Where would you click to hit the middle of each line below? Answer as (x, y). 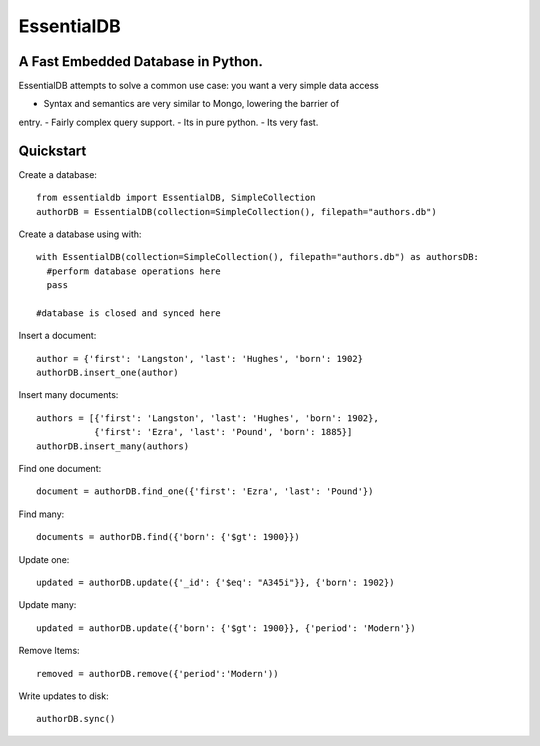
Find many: (41, 514)
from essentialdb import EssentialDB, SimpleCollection (176, 198)
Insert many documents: (68, 395)
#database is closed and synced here (129, 313)
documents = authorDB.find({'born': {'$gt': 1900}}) (168, 537)
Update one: (44, 559)
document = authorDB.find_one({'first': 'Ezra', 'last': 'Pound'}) (205, 491)
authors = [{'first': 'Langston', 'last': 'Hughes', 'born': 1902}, (207, 418)
